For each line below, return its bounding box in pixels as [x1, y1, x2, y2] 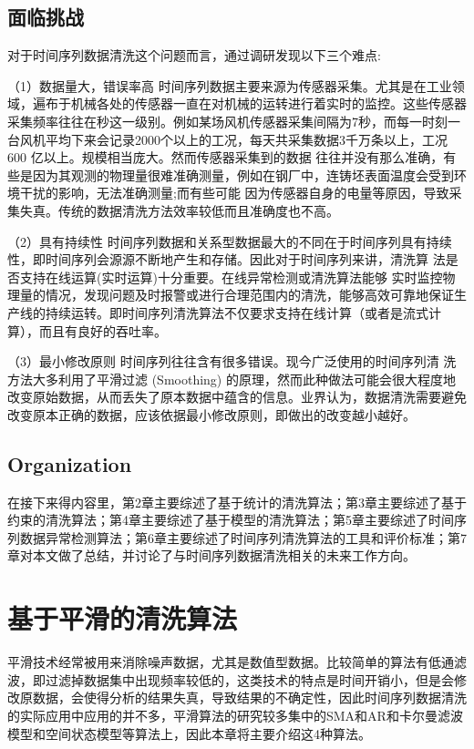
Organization [7, 449, 132, 477]
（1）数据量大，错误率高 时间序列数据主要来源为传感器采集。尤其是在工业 [7, 76, 452, 95]
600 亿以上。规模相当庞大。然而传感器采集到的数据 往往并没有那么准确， [7, 148, 444, 167]
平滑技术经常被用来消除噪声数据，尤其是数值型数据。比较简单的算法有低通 [7, 652, 454, 672]
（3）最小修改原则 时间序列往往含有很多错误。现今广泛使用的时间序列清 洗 [7, 352, 457, 371]
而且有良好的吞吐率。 [38, 321, 167, 340]
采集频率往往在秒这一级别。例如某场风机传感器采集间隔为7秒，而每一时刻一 [7, 111, 460, 130]
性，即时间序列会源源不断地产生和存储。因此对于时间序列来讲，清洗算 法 [7, 250, 446, 269]
